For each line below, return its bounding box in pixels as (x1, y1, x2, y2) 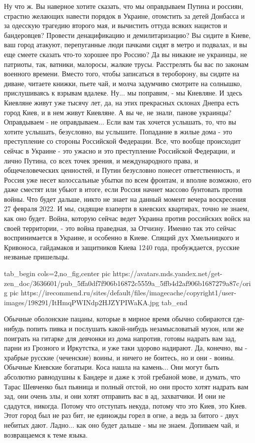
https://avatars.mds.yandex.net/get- (113, 268, 223, 279)
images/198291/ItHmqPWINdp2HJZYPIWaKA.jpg (4, 297, 159, 307)
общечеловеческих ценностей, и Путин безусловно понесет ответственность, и (4, 165, 240, 175)
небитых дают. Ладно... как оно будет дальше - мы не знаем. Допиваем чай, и (4, 419, 239, 430)
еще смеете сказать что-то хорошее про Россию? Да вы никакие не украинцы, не (4, 49, 247, 59)
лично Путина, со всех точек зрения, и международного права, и (4, 155, 198, 165)
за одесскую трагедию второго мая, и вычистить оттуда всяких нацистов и (4, 20, 227, 31)
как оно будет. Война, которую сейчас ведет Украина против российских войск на (4, 213, 250, 223)
